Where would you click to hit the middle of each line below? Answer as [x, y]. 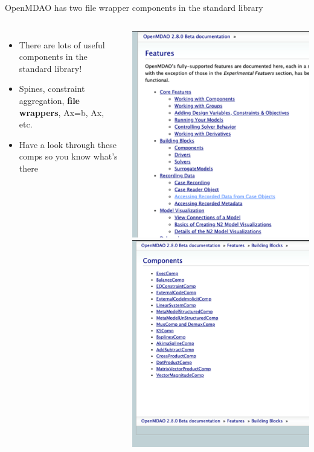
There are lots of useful [62, 44]
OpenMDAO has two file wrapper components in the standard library [134, 7]
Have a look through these [68, 144]
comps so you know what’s [68, 156]
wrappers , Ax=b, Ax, [62, 112]
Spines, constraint [52, 89]
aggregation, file [49, 100]
